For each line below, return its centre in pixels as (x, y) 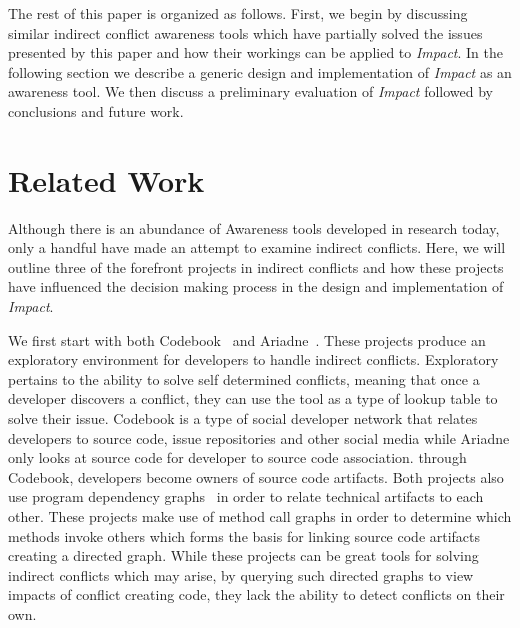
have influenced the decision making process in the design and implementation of (256, 286)
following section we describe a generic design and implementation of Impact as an (260, 71)
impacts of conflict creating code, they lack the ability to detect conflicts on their (256, 594)
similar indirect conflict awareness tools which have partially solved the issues (245, 32)
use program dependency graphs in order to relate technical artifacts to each (246, 496)
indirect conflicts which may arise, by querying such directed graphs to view (241, 574)
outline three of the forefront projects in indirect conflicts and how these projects (256, 266)
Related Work (106, 179)
